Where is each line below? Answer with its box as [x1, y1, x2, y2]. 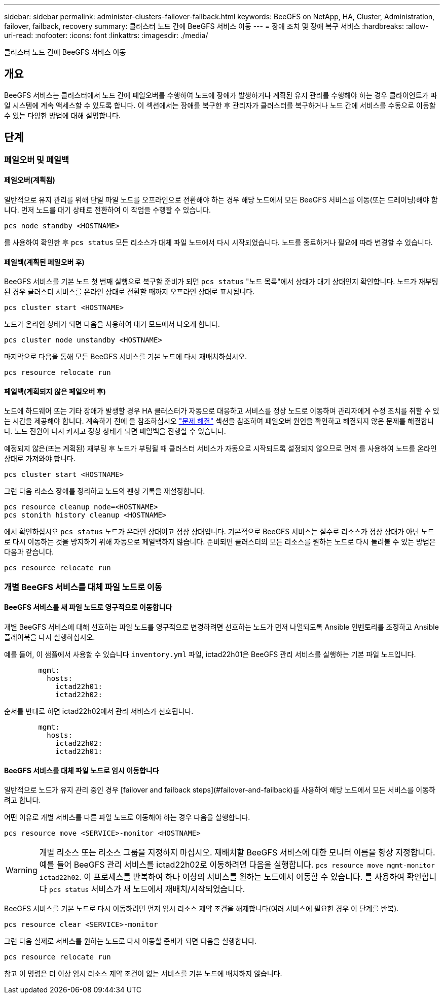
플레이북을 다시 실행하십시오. [4, 632, 95, 641]
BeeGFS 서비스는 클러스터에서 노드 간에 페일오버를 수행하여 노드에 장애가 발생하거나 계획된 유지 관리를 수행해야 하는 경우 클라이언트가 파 [4, 90, 437, 99]
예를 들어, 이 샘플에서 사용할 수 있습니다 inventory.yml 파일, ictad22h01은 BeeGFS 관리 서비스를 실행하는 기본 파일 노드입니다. [4, 649, 416, 659]
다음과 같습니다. [4, 547, 54, 557]
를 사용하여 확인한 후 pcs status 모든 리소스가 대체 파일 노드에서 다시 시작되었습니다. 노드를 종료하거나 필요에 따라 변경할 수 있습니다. [4, 237, 433, 247]
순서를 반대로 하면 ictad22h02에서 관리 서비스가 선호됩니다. [4, 706, 194, 715]
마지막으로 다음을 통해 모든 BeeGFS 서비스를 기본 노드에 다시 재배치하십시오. [4, 352, 247, 361]
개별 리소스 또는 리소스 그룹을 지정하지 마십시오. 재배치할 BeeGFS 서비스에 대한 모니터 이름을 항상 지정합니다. [39, 847, 435, 858]
